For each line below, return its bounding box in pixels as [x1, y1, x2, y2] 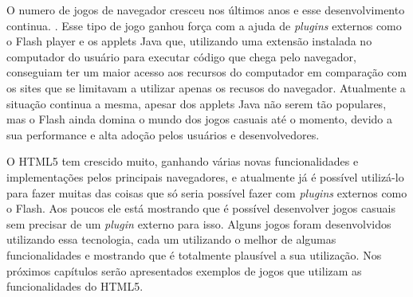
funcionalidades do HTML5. [6, 278, 144, 295]
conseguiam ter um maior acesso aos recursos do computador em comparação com [6, 64, 407, 80]
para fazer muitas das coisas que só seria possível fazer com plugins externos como [6, 184, 407, 201]
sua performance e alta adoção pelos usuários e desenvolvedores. [6, 126, 320, 143]
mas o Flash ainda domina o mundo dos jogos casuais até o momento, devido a [6, 111, 393, 127]
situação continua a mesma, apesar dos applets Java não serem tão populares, [6, 95, 387, 111]
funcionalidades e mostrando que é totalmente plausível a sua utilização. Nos [6, 246, 382, 263]
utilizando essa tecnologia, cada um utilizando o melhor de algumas [6, 231, 336, 248]
